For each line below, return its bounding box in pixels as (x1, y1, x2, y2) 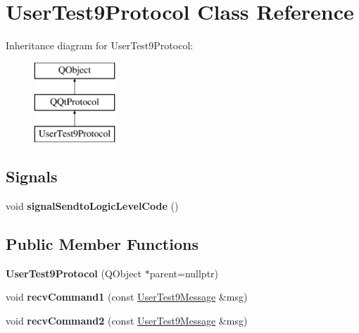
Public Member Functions (6, 232, 199, 254)
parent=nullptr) (149, 265, 219, 280)
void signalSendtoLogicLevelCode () (6, 198, 179, 213)
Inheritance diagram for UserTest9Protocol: (6, 38, 194, 53)
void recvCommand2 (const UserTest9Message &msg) (6, 313, 248, 327)
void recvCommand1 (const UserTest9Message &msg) (6, 289, 248, 304)
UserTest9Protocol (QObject (6, 265, 142, 280)
